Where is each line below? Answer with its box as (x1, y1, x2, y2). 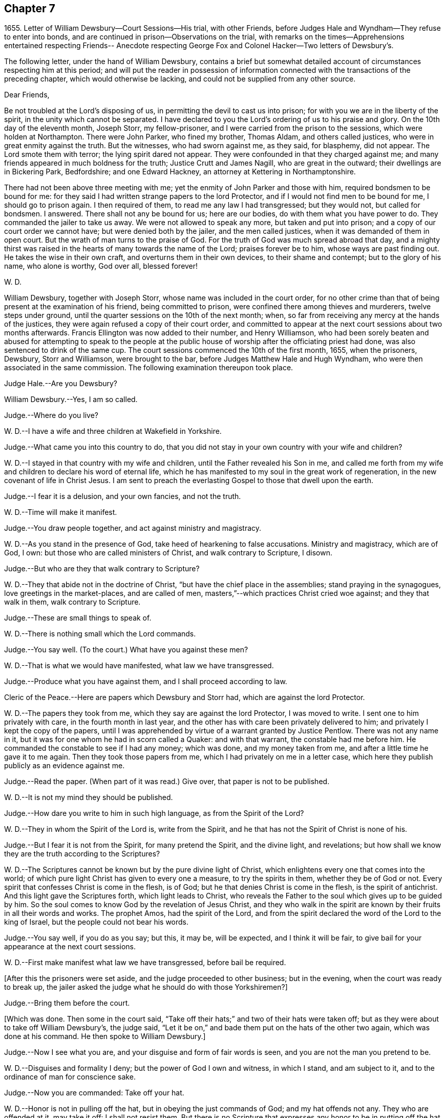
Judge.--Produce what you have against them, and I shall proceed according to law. (4, 677, 287, 686)
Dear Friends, (4, 90, 50, 99)
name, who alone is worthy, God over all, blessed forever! (4, 262, 198, 271)
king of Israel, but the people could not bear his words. (4, 917, 189, 927)
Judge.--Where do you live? (4, 411, 98, 420)
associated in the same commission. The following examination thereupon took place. (4, 363, 293, 372)
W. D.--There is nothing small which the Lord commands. (4, 629, 196, 638)
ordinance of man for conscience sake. (4, 1072, 136, 1082)
